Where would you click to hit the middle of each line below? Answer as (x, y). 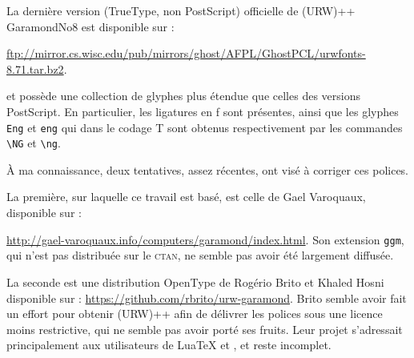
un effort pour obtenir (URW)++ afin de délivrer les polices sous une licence (195, 314)
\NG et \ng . (34, 143)
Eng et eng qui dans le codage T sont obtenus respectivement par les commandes (205, 127)
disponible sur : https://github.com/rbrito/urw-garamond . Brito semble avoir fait (207, 298)
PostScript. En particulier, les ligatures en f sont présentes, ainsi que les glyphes (203, 111)
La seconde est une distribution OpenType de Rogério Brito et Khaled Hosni (195, 282)
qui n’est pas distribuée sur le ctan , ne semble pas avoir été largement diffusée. (200, 255)
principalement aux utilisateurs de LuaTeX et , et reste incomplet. (169, 345)
